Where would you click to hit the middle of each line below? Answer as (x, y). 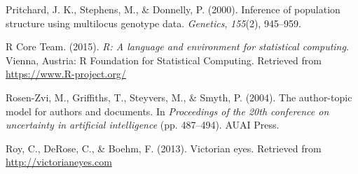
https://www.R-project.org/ (66, 74)
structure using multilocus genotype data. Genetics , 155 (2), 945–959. (153, 23)
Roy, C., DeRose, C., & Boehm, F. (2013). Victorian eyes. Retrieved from (164, 148)
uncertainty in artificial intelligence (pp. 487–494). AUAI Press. (143, 125)
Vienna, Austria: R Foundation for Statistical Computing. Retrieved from (164, 60)
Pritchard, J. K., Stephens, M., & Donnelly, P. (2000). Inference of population (173, 9)
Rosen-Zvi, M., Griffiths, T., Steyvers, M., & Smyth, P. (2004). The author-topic (179, 97)
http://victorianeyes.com (59, 162)
